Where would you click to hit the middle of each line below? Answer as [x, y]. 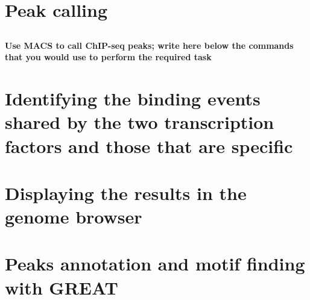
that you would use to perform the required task [108, 57]
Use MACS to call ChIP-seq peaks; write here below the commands [149, 45]
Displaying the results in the [126, 192]
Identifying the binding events [133, 98]
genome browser [74, 217]
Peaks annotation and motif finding [155, 264]
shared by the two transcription [140, 122]
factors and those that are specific [149, 145]
